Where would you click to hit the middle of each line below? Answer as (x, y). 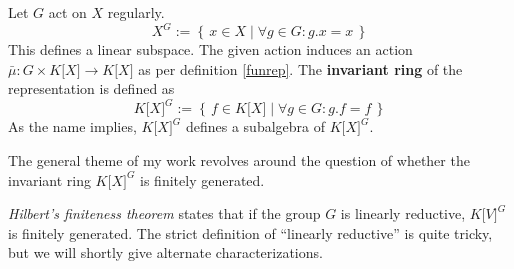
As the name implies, (72, 126)
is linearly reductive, (403, 213)
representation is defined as (91, 88)
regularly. (136, 12)
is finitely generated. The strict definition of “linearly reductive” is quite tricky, (250, 232)
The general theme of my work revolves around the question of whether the (239, 159)
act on (67, 12)
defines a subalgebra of (255, 126)
